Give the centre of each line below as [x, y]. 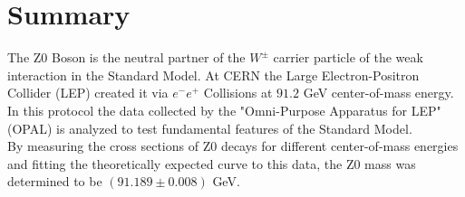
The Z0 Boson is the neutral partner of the [126, 57]
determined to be [55, 181]
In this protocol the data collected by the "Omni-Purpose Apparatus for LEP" [224, 110]
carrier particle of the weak [348, 57]
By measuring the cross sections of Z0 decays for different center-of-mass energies [233, 146]
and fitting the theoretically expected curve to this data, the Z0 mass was [212, 163]
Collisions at [238, 93]
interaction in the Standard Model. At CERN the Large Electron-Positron [213, 75]
